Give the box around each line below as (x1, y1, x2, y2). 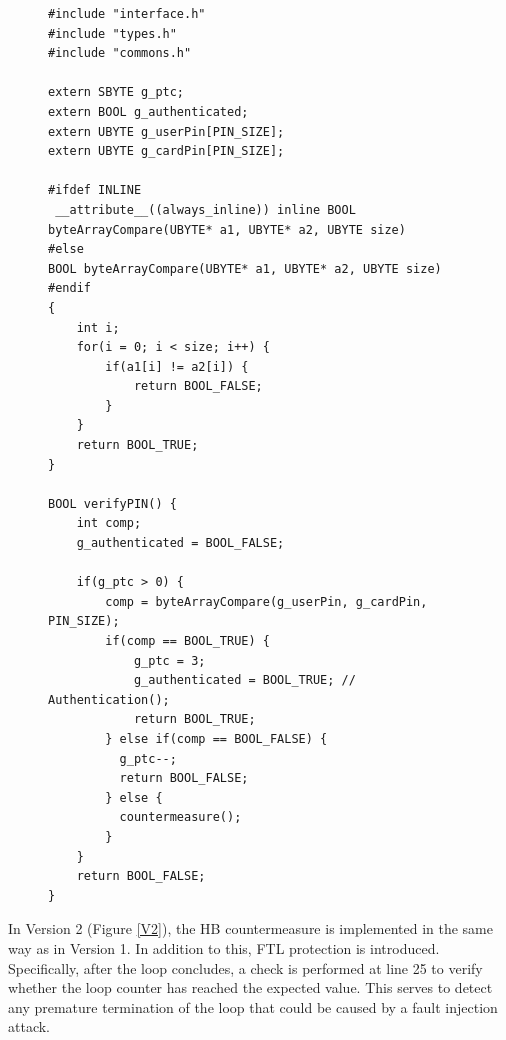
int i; (76, 320, 120, 335)
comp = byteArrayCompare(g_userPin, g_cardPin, (105, 594, 428, 609)
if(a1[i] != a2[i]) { (105, 359, 249, 374)
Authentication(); (48, 692, 170, 707)
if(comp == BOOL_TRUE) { (105, 634, 270, 648)
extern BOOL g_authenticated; (48, 104, 249, 119)
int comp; (76, 516, 142, 531)
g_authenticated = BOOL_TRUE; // (133, 673, 356, 688)
